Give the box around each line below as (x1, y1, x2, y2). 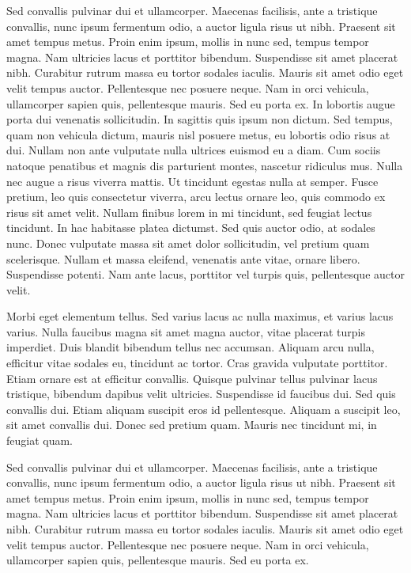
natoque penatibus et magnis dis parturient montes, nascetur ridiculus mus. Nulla (6, 157, 403, 173)
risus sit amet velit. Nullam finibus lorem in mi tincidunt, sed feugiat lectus (6, 203, 372, 220)
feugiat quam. (6, 432, 74, 449)
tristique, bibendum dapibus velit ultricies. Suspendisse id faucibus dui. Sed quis (6, 385, 396, 402)
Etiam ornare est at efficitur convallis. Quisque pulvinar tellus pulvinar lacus (6, 370, 378, 386)
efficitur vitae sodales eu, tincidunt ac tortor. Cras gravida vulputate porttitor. (6, 355, 388, 371)
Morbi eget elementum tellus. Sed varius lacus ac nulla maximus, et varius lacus (6, 308, 394, 324)
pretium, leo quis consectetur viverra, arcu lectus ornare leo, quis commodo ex (6, 188, 386, 205)
